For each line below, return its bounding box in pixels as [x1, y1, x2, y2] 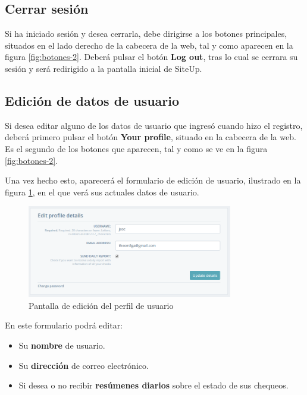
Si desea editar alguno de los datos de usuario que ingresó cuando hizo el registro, [5, 119, 303, 131]
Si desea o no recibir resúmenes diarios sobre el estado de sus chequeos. [18, 379, 289, 391]
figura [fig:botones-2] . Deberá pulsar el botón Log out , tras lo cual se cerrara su [5, 50, 298, 63]
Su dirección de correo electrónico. [18, 359, 149, 371]
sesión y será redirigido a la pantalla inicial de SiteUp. [5, 62, 202, 74]
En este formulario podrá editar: [5, 319, 123, 331]
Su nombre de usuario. [18, 339, 105, 352]
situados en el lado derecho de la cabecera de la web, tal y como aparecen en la [5, 39, 293, 51]
